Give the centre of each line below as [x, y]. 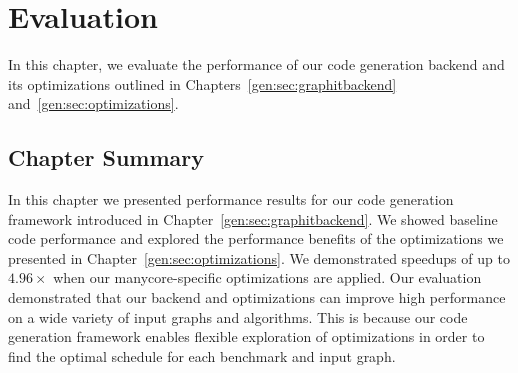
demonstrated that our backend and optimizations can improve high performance [257, 297]
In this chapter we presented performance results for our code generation [231, 199]
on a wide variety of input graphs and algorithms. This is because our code [238, 316]
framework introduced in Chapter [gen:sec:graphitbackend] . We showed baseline [253, 218]
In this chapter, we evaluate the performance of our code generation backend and [256, 64]
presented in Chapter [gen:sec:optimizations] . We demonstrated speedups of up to [259, 257]
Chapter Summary [106, 157]
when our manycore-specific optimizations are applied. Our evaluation [267, 277]
